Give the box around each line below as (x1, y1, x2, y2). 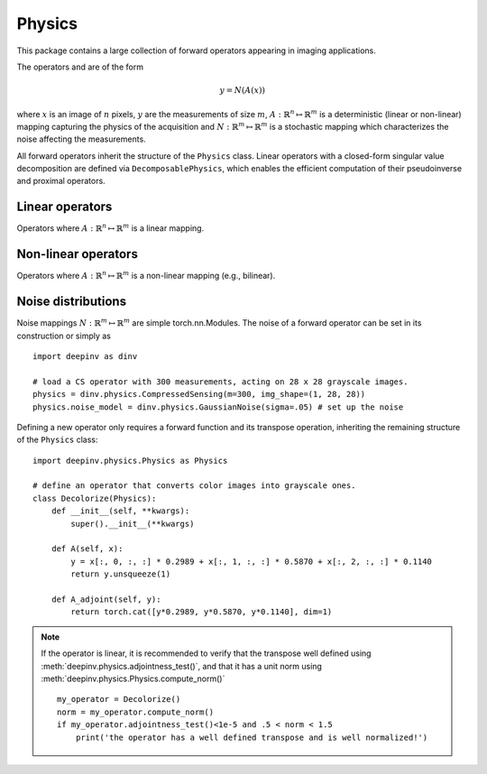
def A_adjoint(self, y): (51, 594, 161, 604)
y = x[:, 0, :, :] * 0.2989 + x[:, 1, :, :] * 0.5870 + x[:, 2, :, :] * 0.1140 (70, 556, 433, 567)
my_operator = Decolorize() (57, 695, 181, 705)
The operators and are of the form (16, 61, 144, 72)
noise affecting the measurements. (16, 134, 146, 144)
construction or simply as (16, 330, 112, 341)
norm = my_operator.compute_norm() (57, 706, 215, 717)
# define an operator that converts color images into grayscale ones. (32, 481, 356, 491)
